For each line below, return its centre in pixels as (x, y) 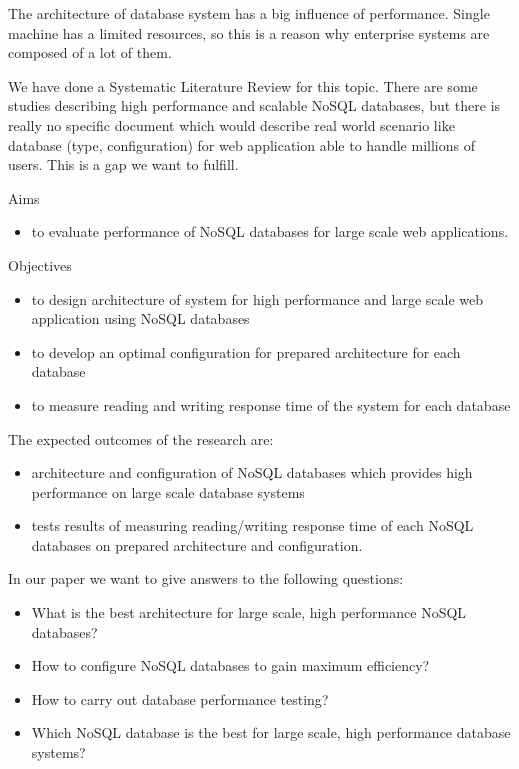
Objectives (40, 264)
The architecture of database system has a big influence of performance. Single (249, 13)
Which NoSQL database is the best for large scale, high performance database (271, 732)
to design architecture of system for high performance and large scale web (257, 298)
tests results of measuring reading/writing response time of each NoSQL (252, 525)
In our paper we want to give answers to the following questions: (206, 578)
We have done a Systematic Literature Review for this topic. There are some (243, 85)
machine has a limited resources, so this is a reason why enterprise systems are (249, 32)
